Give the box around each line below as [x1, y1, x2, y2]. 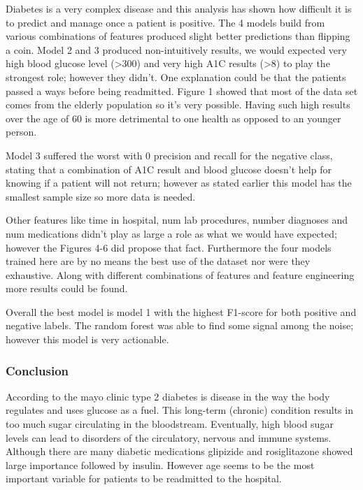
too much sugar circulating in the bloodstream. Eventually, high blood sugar [6, 417, 334, 431]
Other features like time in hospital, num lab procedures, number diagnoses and [6, 212, 348, 227]
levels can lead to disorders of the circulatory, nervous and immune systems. [6, 430, 332, 445]
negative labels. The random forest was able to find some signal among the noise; [6, 318, 354, 333]
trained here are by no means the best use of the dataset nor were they [6, 254, 311, 268]
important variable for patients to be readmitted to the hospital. [6, 471, 282, 486]
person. [6, 124, 37, 139]
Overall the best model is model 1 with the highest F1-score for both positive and [6, 304, 357, 319]
